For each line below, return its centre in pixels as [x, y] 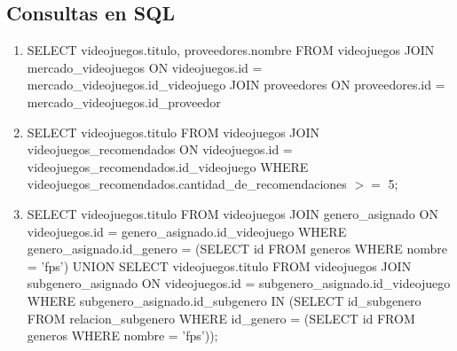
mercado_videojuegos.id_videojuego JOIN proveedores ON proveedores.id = [236, 85]
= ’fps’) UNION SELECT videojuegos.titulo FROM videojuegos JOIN [219, 265]
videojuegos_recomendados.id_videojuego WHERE [168, 166]
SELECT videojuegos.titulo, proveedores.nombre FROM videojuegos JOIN [231, 50]
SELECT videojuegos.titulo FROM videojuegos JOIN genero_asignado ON [232, 213]
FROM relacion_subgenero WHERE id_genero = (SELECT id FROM [221, 318]
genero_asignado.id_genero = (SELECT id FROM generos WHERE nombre [237, 249]
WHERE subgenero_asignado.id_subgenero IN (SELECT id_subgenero [224, 300]
